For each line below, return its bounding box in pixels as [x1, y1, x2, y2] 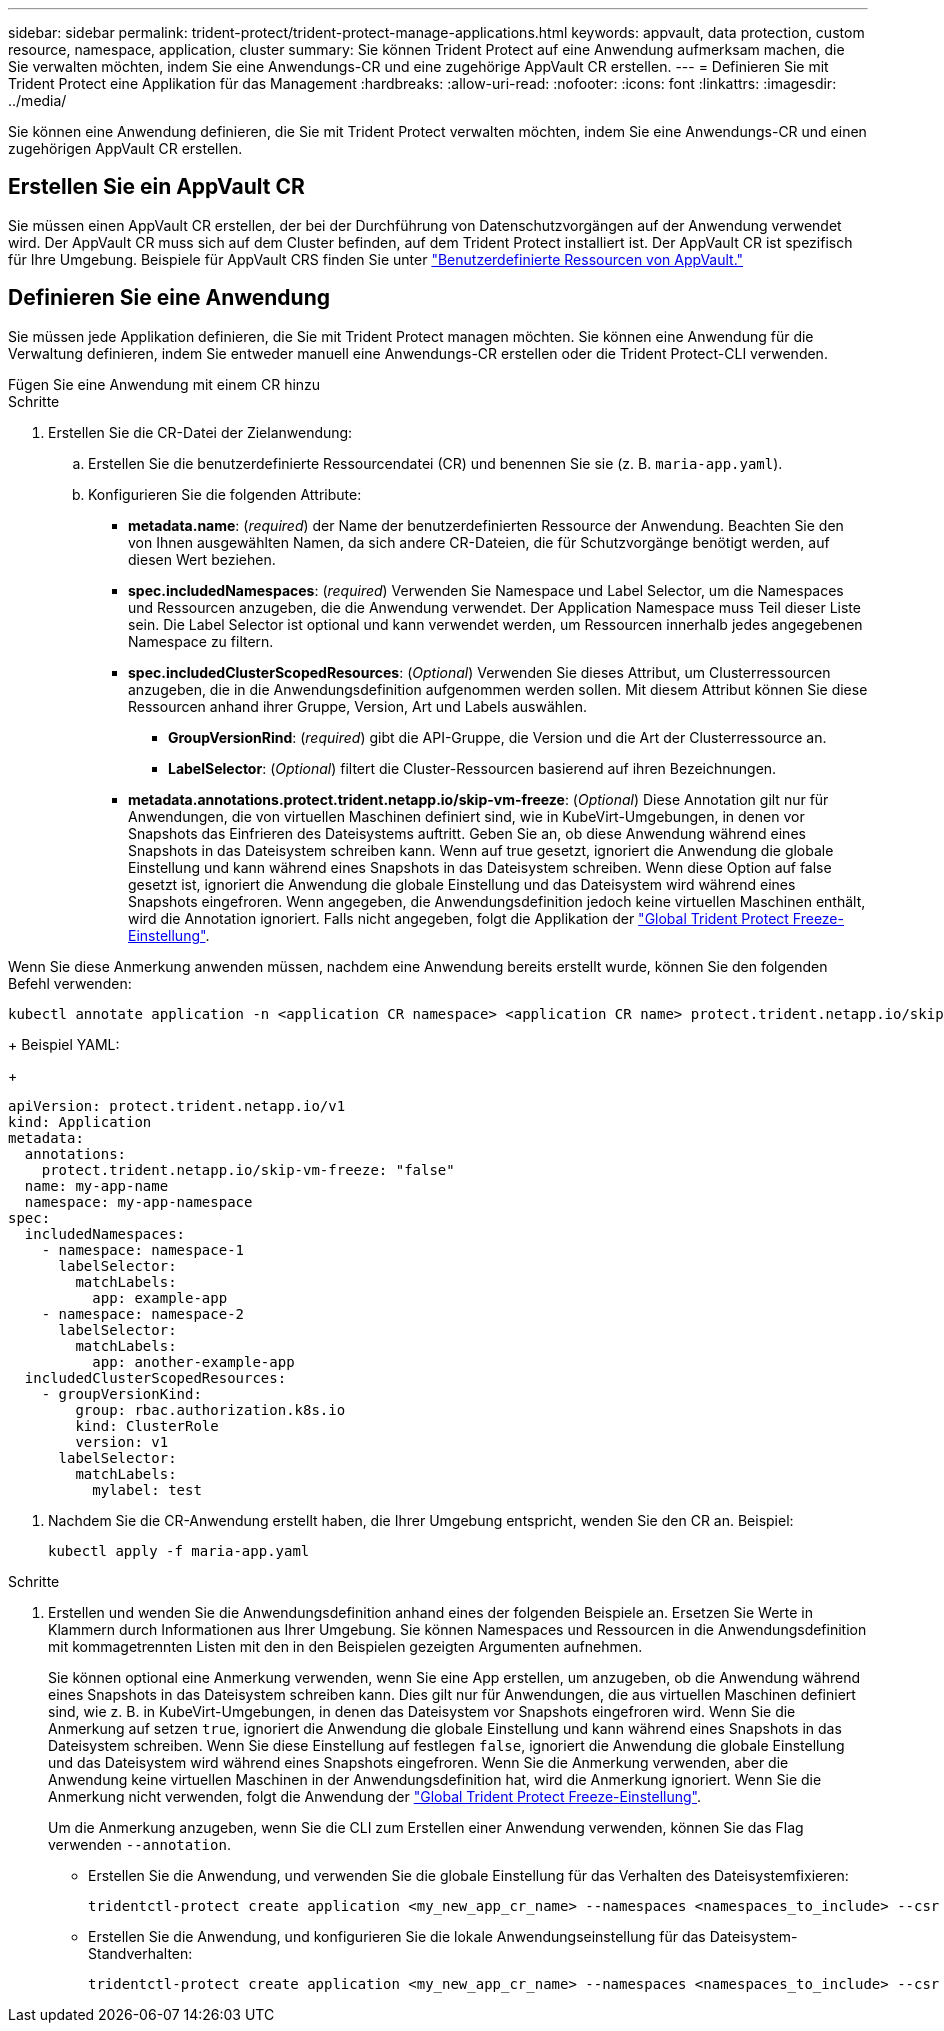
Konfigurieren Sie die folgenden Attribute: [88, 485, 362, 503]
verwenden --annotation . [48, 1835, 231, 1853]
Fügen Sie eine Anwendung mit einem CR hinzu [8, 375, 321, 393]
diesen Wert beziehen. [128, 550, 276, 568]
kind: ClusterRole [75, 1417, 219, 1434]
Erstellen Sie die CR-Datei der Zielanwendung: [48, 423, 353, 441]
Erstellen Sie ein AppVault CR [8, 174, 305, 200]
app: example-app [92, 1289, 228, 1306]
